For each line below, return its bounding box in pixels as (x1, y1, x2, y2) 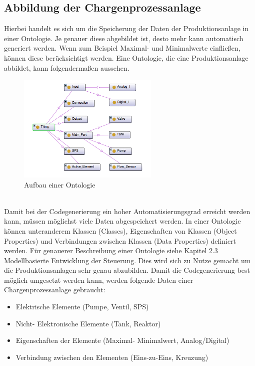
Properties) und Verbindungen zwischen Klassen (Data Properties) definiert (4, 235, 236, 246)
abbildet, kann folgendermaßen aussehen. (4, 62, 129, 73)
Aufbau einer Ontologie (24, 179, 95, 190)
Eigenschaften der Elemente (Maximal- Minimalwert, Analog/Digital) (15, 335, 229, 345)
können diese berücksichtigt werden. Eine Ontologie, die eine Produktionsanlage (4, 52, 248, 63)
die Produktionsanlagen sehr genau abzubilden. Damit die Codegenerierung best (4, 265, 250, 275)
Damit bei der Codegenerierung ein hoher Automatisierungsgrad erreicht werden (4, 206, 250, 216)
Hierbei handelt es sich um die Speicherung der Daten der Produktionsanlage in (4, 23, 249, 34)
